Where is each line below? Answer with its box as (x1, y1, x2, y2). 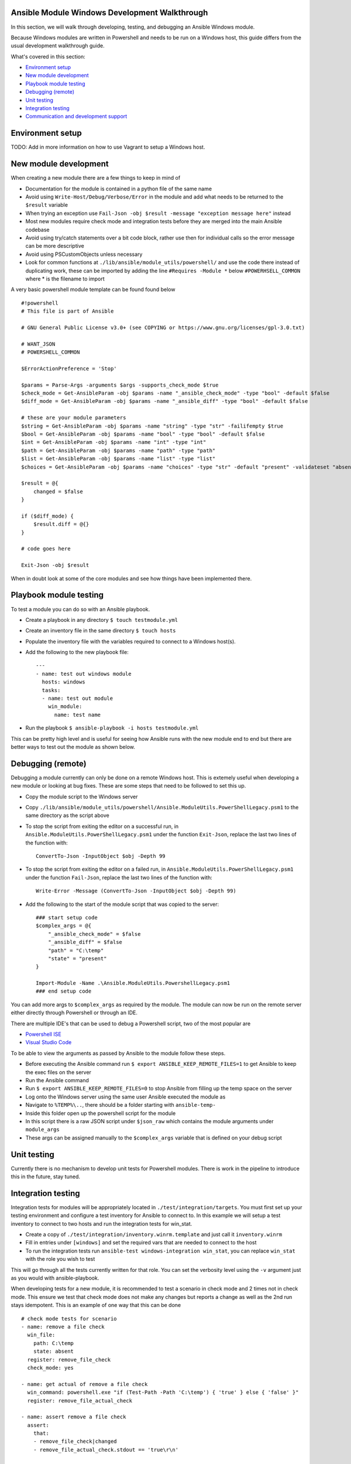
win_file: (27, 1332, 56, 1338)
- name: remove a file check (21, 1323, 105, 1330)
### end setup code (36, 988, 92, 995)
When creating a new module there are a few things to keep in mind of (11, 175, 181, 182)
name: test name (54, 712, 101, 718)
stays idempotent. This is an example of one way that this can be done (11, 1302, 181, 1309)
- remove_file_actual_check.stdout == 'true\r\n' (33, 1446, 178, 1453)
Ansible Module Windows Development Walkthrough (11, 8, 208, 18)
